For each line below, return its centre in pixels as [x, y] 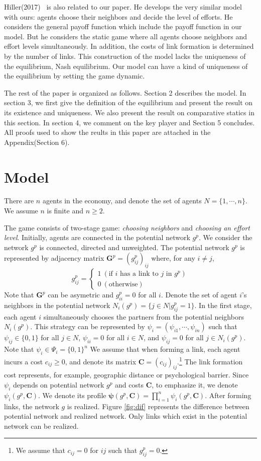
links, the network [32, 406]
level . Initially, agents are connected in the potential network [97, 237]
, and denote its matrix [101, 361]
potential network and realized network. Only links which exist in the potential [126, 416]
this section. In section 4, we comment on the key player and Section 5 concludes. [129, 122]
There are [19, 201]
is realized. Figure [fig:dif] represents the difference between [158, 406]
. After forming [228, 395]
